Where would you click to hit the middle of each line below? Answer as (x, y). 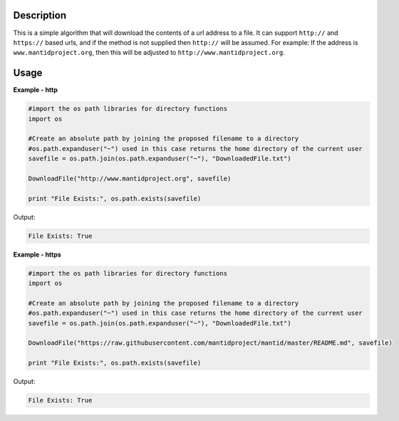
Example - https (37, 254)
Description (40, 15)
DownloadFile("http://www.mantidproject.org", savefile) (130, 178)
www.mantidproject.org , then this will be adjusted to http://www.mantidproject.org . (149, 53)
